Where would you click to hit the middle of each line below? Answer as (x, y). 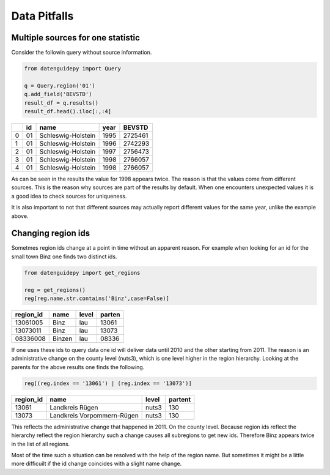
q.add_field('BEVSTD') (58, 94)
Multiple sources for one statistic (76, 38)
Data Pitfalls (42, 16)
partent (180, 399)
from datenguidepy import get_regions (82, 273)
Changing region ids (51, 234)
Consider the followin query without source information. (82, 53)
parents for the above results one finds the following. (78, 367)
